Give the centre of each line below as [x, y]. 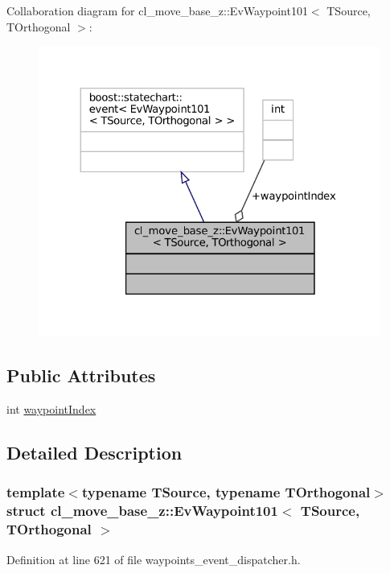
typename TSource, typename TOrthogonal [226, 492]
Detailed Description [94, 453]
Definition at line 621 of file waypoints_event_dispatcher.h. [154, 559]
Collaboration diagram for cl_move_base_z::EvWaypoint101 [157, 10]
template [36, 492]
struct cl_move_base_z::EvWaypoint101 [142, 511]
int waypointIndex [51, 409]
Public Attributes [81, 375]
